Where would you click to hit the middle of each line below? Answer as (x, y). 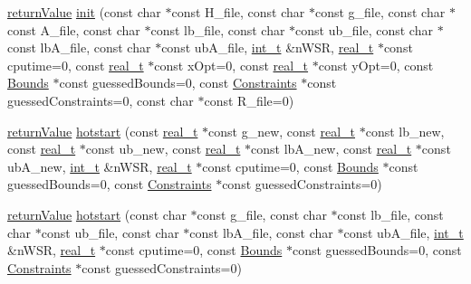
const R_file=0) (249, 100)
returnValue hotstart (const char (97, 214)
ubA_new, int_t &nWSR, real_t (100, 166)
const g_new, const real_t (282, 131)
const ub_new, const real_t (163, 149)
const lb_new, (405, 131)
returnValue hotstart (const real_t (103, 131)
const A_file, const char (74, 29)
